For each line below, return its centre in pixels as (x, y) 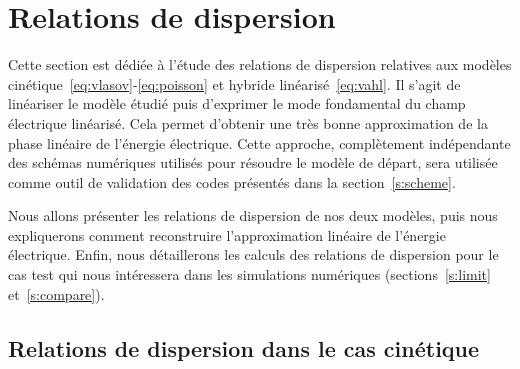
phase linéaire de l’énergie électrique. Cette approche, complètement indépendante (259, 142)
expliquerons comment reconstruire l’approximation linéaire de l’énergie (227, 234)
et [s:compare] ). (56, 293)
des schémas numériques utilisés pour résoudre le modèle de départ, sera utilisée (253, 162)
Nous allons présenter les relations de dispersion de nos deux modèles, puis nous (253, 215)
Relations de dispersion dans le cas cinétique (244, 347)
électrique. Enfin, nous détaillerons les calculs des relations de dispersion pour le (253, 254)
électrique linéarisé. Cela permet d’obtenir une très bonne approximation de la (248, 122)
